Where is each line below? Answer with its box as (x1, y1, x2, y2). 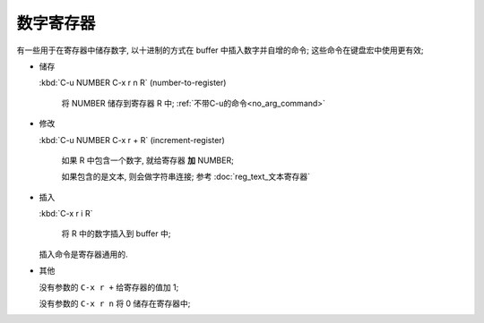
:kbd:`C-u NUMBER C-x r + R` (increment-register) (39, 134, 226, 145)
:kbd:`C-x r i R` (39, 208, 93, 219)
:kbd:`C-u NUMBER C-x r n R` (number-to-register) (39, 77, 227, 89)
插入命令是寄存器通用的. (39, 249, 129, 259)
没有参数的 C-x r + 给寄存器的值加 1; (39, 282, 179, 293)
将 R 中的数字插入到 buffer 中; (61, 228, 171, 239)
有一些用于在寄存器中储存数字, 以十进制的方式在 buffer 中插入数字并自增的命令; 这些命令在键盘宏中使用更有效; (16, 45, 424, 55)
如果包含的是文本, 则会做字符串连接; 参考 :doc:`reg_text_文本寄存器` (61, 171, 311, 183)
